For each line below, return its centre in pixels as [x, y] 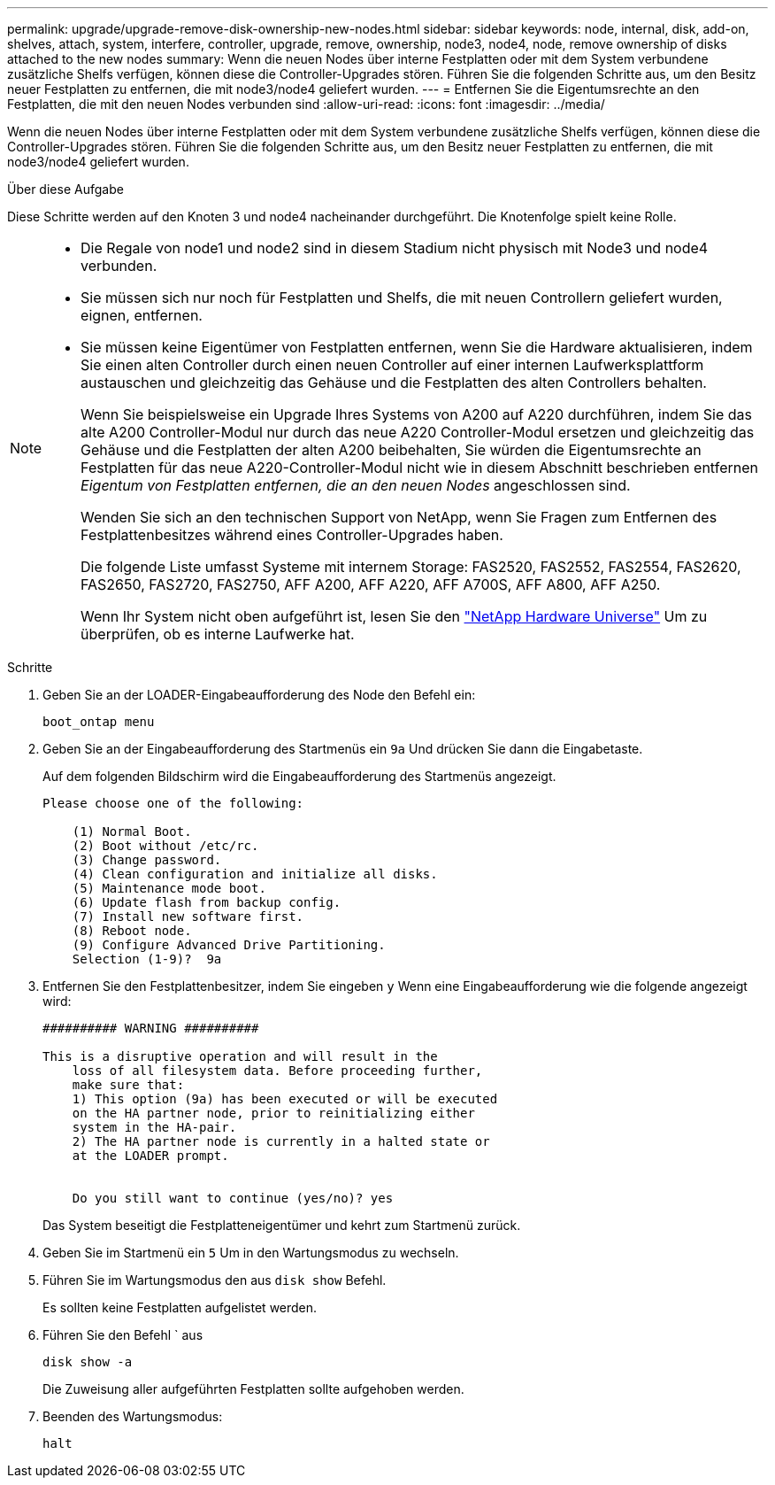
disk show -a [88, 1362]
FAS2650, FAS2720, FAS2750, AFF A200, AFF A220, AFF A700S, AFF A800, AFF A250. [371, 584]
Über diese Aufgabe [65, 189]
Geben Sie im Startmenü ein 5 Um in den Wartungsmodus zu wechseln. [251, 1253]
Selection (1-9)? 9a [147, 959]
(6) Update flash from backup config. [207, 902]
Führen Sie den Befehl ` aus [123, 1335]
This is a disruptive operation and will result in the [240, 1056]
